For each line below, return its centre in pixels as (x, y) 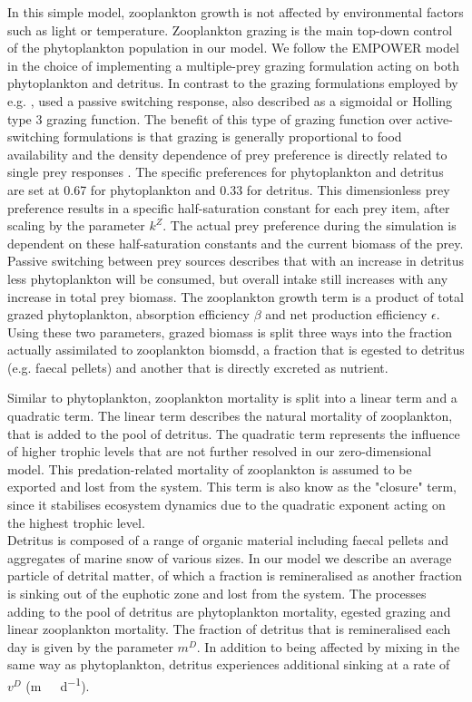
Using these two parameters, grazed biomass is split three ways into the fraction (230, 331)
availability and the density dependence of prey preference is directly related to (227, 154)
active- (434, 118)
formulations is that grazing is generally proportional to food (232, 136)
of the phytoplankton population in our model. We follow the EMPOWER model (233, 48)
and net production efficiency (346, 314)
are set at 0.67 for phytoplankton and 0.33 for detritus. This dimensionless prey (229, 189)
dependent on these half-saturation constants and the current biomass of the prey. (236, 243)
